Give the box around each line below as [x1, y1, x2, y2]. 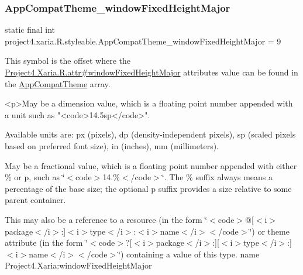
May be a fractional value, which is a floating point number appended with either [5, 159, 297, 171]
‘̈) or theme [249, 225, 290, 237]
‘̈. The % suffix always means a [161, 171, 273, 183]
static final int [5, 23, 56, 36]
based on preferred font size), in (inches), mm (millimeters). [5, 139, 219, 152]
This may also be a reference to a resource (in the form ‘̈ [5, 213, 208, 225]
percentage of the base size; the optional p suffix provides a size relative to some [5, 182, 292, 194]
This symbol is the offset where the [5, 54, 130, 67]
